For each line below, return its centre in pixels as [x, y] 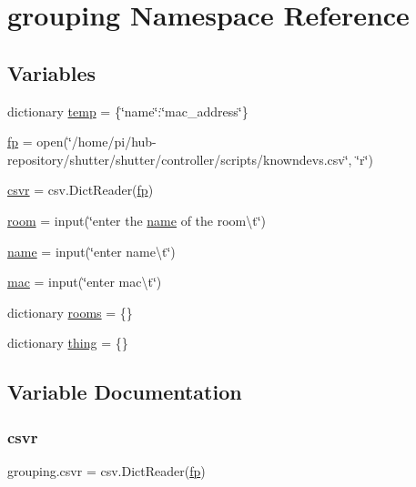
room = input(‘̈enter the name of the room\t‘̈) [137, 220]
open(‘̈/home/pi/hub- [96, 142]
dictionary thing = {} [68, 343]
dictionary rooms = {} [70, 312]
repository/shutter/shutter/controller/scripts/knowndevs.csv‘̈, [180, 159]
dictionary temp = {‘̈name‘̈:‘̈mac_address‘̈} [128, 111]
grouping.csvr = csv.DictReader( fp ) [107, 470]
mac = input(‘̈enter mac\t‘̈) [85, 282]
